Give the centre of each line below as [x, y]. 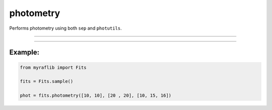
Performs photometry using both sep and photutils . [65, 28]
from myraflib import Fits [53, 67]
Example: [24, 52]
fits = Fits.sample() [47, 81]
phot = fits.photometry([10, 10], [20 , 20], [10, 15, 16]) [96, 96]
